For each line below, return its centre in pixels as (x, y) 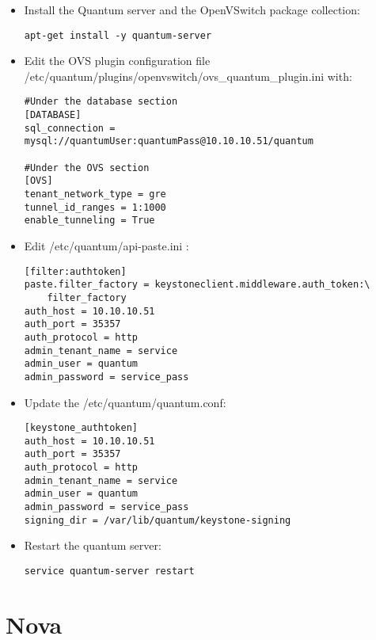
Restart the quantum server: (93, 545)
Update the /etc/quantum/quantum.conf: (125, 402)
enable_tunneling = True (89, 221)
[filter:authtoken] (75, 271)
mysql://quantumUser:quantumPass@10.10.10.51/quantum (169, 141)
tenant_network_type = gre (95, 194)
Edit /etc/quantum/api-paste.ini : (106, 246)
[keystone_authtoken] (81, 428)
